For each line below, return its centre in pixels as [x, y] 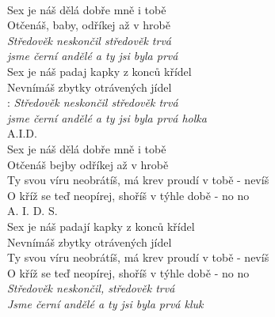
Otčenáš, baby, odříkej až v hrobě [89, 25]
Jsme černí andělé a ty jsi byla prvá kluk [105, 303]
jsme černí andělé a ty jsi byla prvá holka [107, 117]
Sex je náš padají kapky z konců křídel [101, 226]
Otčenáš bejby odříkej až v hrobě [88, 164]
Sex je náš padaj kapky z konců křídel [99, 71]
